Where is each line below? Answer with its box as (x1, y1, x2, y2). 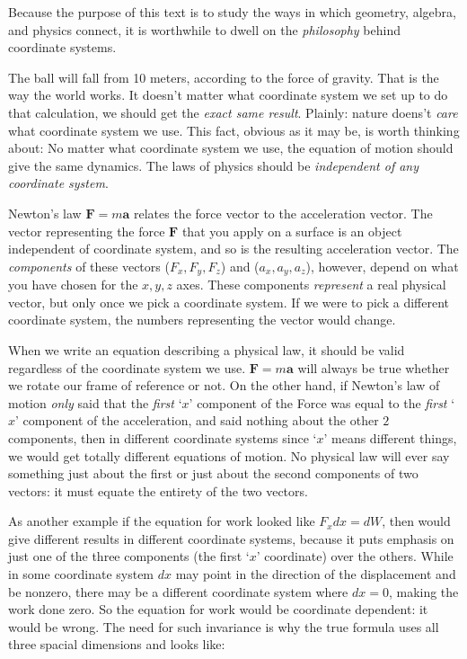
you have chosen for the (8, 275, 138, 294)
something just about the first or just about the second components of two (8, 464, 419, 483)
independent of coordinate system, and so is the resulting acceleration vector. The (8, 239, 459, 258)
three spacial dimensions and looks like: (8, 635, 225, 654)
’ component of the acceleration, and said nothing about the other (15, 411, 379, 430)
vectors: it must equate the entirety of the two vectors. (8, 481, 308, 500)
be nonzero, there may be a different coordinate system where (8, 582, 348, 601)
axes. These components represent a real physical (176, 275, 446, 294)
